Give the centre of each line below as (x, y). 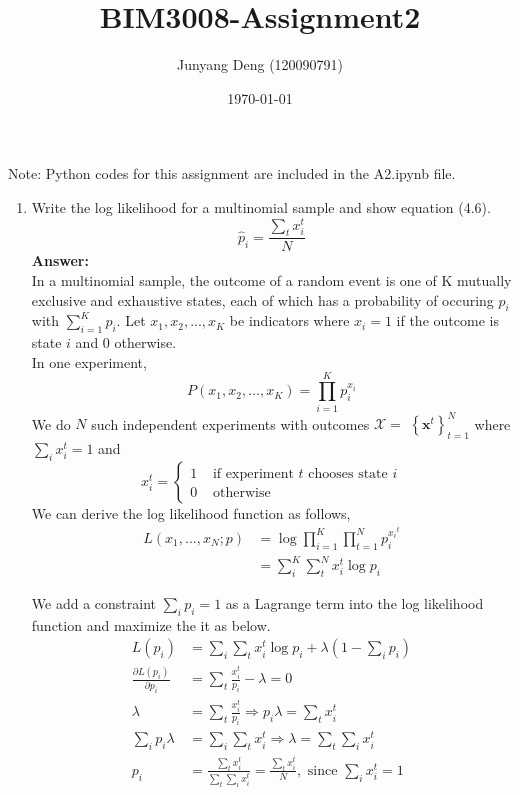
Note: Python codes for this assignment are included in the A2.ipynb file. (232, 173)
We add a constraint (93, 602)
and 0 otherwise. (126, 342)
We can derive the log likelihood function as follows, (191, 512)
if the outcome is (447, 320)
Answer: (60, 260)
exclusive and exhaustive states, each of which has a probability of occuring (262, 299)
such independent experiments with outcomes (230, 423)
